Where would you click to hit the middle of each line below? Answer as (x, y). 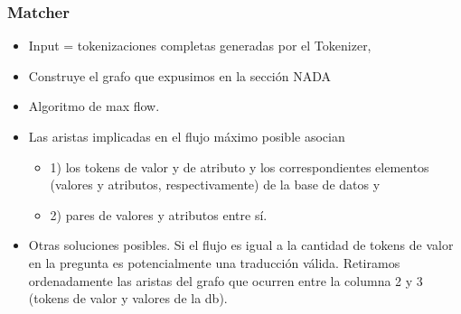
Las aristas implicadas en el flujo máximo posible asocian (187, 136)
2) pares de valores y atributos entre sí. (159, 214)
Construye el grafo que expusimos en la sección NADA (180, 75)
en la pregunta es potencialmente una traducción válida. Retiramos (214, 262)
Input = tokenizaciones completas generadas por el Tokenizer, (200, 46)
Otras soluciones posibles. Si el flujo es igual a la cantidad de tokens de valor (241, 245)
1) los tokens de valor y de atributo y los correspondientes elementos (240, 166)
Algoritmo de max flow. (94, 106)
